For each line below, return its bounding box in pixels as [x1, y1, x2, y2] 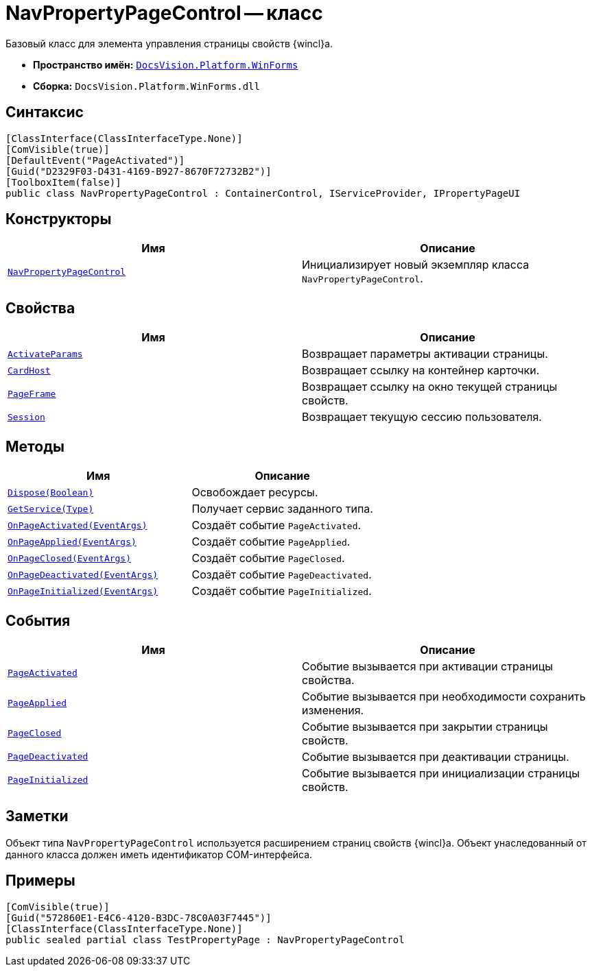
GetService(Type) [8, 503, 94, 514]
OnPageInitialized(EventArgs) [8, 585, 158, 596]
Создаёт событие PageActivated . [191, 518, 362, 533]
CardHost [8, 365, 51, 376]
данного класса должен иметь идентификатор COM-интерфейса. [5, 848, 313, 860]
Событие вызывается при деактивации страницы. [302, 749, 569, 764]
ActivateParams [8, 348, 83, 359]
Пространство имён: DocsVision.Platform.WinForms [33, 58, 298, 71]
